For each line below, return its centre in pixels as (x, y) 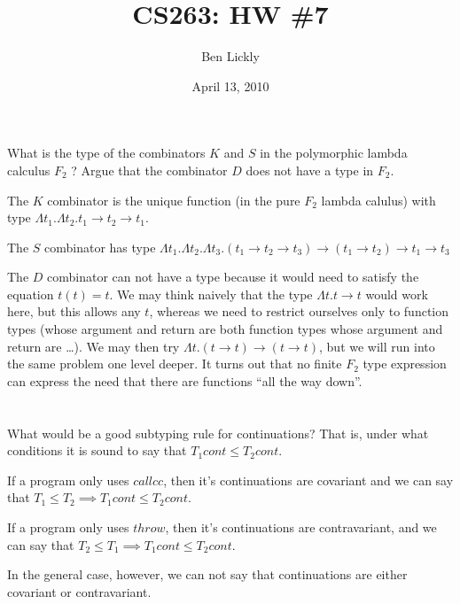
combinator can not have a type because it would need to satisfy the (233, 277)
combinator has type (100, 247)
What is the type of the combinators (106, 153)
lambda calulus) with (378, 200)
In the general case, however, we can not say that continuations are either (207, 574)
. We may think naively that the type (211, 294)
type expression (405, 364)
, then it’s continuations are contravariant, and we (301, 527)
